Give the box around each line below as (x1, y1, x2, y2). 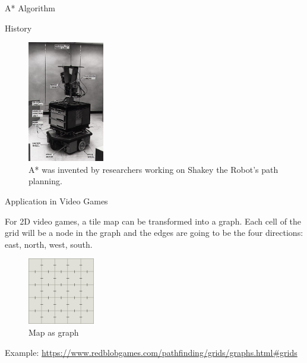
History (5, 21, 32, 34)
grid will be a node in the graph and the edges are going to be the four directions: (5, 226, 303, 239)
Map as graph (29, 326, 79, 338)
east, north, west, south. (5, 238, 93, 250)
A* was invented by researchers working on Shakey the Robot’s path (29, 163, 278, 175)
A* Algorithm (5, 2, 55, 14)
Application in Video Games (5, 194, 108, 207)
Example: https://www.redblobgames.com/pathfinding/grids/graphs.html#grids (5, 346, 297, 358)
